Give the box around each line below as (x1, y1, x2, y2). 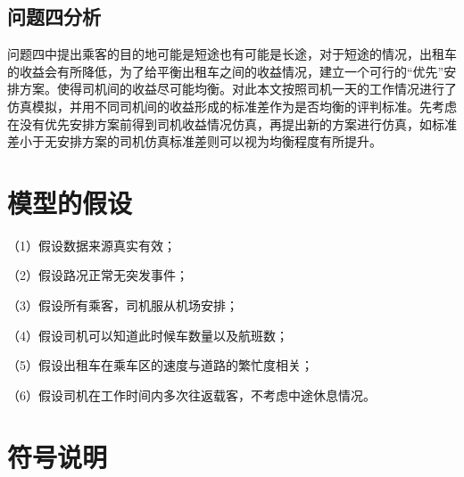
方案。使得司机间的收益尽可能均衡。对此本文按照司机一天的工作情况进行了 (19, 79, 457, 98)
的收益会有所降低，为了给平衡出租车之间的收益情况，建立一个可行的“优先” (7, 62, 444, 80)
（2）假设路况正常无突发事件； (7, 266, 188, 284)
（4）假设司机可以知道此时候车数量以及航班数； (7, 325, 288, 344)
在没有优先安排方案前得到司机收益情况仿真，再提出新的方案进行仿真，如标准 (7, 114, 457, 133)
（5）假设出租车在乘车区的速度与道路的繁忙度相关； (7, 356, 313, 374)
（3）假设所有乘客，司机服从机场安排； (7, 296, 238, 315)
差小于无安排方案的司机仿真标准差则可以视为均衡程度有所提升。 (7, 132, 382, 151)
